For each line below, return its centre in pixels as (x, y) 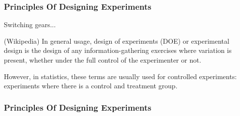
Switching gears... (30, 25)
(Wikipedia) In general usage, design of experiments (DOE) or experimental (117, 41)
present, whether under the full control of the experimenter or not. (103, 60)
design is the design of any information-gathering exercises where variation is (118, 50)
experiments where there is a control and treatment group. (91, 86)
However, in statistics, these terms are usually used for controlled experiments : (120, 76)
